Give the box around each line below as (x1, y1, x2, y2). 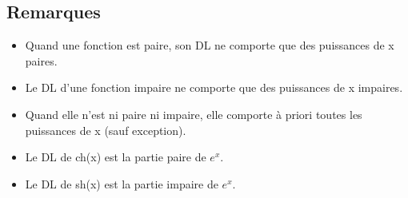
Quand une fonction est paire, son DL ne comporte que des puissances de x (25, 37, 394, 53)
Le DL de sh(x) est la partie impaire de (25, 175, 218, 192)
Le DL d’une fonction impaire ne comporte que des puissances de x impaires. (25, 79, 403, 96)
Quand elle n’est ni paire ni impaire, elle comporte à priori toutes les (25, 105, 362, 122)
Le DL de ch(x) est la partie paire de (25, 148, 206, 165)
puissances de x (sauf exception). (25, 121, 186, 138)
